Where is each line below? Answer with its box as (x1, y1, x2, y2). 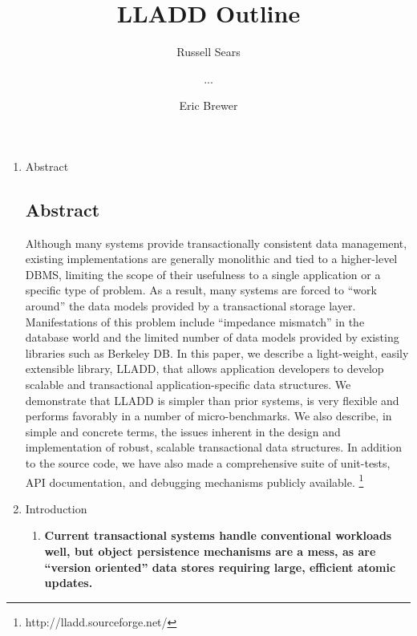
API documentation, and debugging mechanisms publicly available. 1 (25, 471, 364, 490)
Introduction (25, 500, 87, 516)
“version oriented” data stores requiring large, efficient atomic (44, 558, 396, 575)
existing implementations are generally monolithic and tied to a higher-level (25, 250, 398, 267)
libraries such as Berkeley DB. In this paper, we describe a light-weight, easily (25, 344, 409, 361)
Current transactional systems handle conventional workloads (44, 527, 392, 544)
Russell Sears (176, 43, 241, 60)
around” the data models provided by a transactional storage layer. (25, 298, 356, 314)
